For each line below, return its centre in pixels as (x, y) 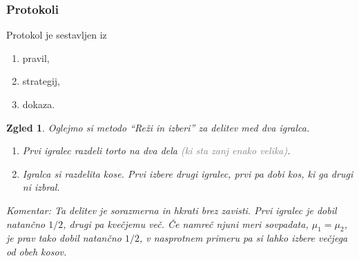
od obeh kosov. (37, 251)
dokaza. (39, 104)
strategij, (41, 81)
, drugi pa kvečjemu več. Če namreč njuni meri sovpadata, (186, 223)
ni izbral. (41, 187)
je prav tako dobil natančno (64, 238)
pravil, (36, 58)
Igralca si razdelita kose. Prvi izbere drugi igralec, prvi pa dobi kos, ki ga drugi (188, 173)
